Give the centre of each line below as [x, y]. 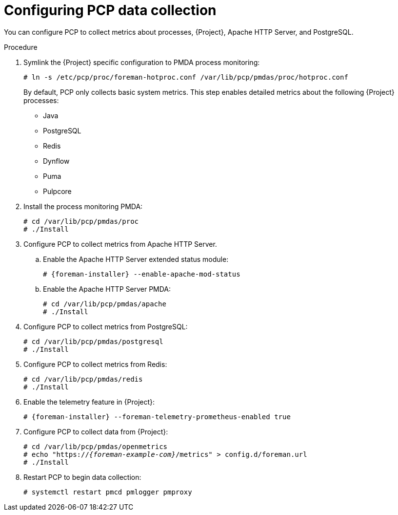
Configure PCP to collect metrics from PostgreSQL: [106, 326]
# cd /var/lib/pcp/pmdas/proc [81, 221]
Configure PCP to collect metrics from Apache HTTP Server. [120, 244]
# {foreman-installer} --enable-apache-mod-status [142, 274]
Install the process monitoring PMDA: [83, 206]
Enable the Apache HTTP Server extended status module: [136, 259]
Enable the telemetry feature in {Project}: [89, 402]
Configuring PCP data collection [110, 10]
